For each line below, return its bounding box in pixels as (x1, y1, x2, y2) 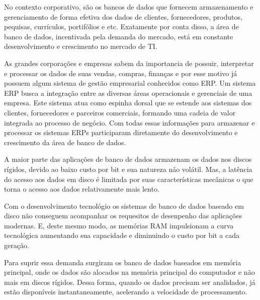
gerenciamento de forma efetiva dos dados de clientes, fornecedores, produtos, (4, 11, 242, 22)
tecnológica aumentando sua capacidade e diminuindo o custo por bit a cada (4, 230, 240, 241)
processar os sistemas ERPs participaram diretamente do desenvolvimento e (4, 127, 238, 138)
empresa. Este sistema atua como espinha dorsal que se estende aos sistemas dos (4, 97, 252, 108)
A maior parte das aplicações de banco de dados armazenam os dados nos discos (4, 154, 252, 164)
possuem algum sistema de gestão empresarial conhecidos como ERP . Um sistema (4, 78, 256, 88)
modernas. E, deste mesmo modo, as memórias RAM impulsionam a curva (4, 220, 234, 230)
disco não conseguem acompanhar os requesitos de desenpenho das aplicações (4, 210, 242, 221)
